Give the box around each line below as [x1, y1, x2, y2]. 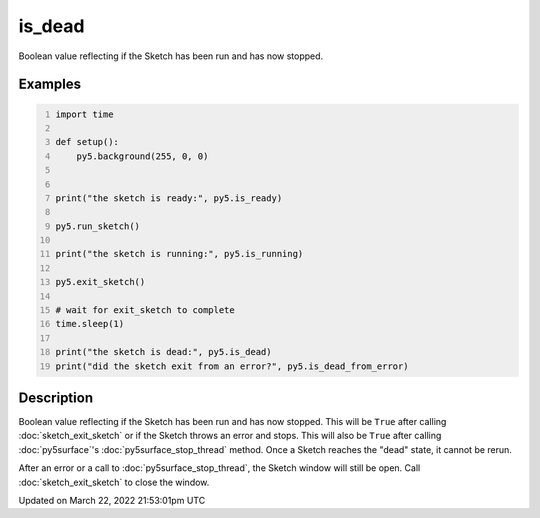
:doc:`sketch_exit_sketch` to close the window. [18, 476, 210, 488]
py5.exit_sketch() [55, 276, 146, 288]
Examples [18, 76, 82, 93]
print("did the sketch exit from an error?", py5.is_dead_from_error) [55, 360, 409, 372]
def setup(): [55, 136, 120, 148]
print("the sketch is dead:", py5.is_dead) [55, 346, 272, 358]
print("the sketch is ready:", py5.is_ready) [55, 192, 283, 204]
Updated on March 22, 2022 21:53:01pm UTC [18, 495, 206, 507]
